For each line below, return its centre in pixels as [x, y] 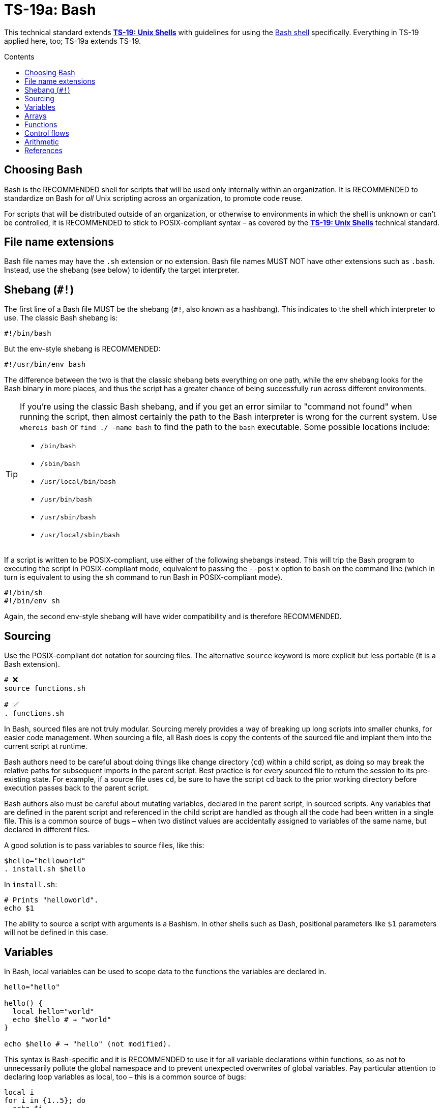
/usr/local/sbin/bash [80, 535]
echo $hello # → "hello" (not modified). [88, 1044]
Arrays [36, 115]
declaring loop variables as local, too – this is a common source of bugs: [125, 1076]
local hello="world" [53, 1011]
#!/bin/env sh [32, 601]
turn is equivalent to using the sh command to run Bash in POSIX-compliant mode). [143, 577]
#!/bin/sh [23, 593]
